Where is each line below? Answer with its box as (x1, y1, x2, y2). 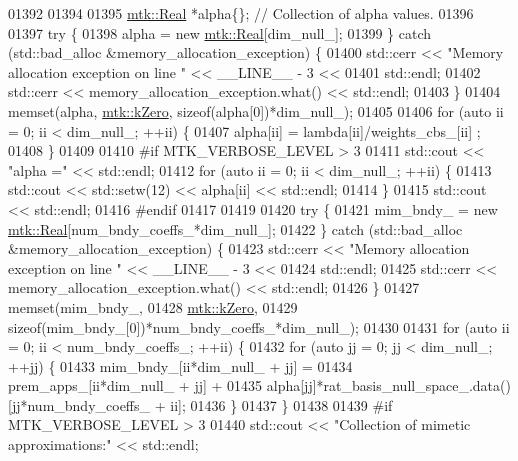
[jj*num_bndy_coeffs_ (8, 394, 151, 415)
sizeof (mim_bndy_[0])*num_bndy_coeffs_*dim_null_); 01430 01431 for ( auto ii (8, 316, 510, 337)
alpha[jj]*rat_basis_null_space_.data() (266, 375, 511, 396)
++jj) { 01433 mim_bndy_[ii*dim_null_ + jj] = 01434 (8, 355, 353, 376)
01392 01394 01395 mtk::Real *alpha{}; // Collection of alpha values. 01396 (8, 3, 474, 23)
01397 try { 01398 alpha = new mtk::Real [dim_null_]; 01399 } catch (8, 22, 432, 43)
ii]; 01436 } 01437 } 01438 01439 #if (170, 394, 393, 415)
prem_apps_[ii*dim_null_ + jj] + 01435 (8, 375, 263, 396)
